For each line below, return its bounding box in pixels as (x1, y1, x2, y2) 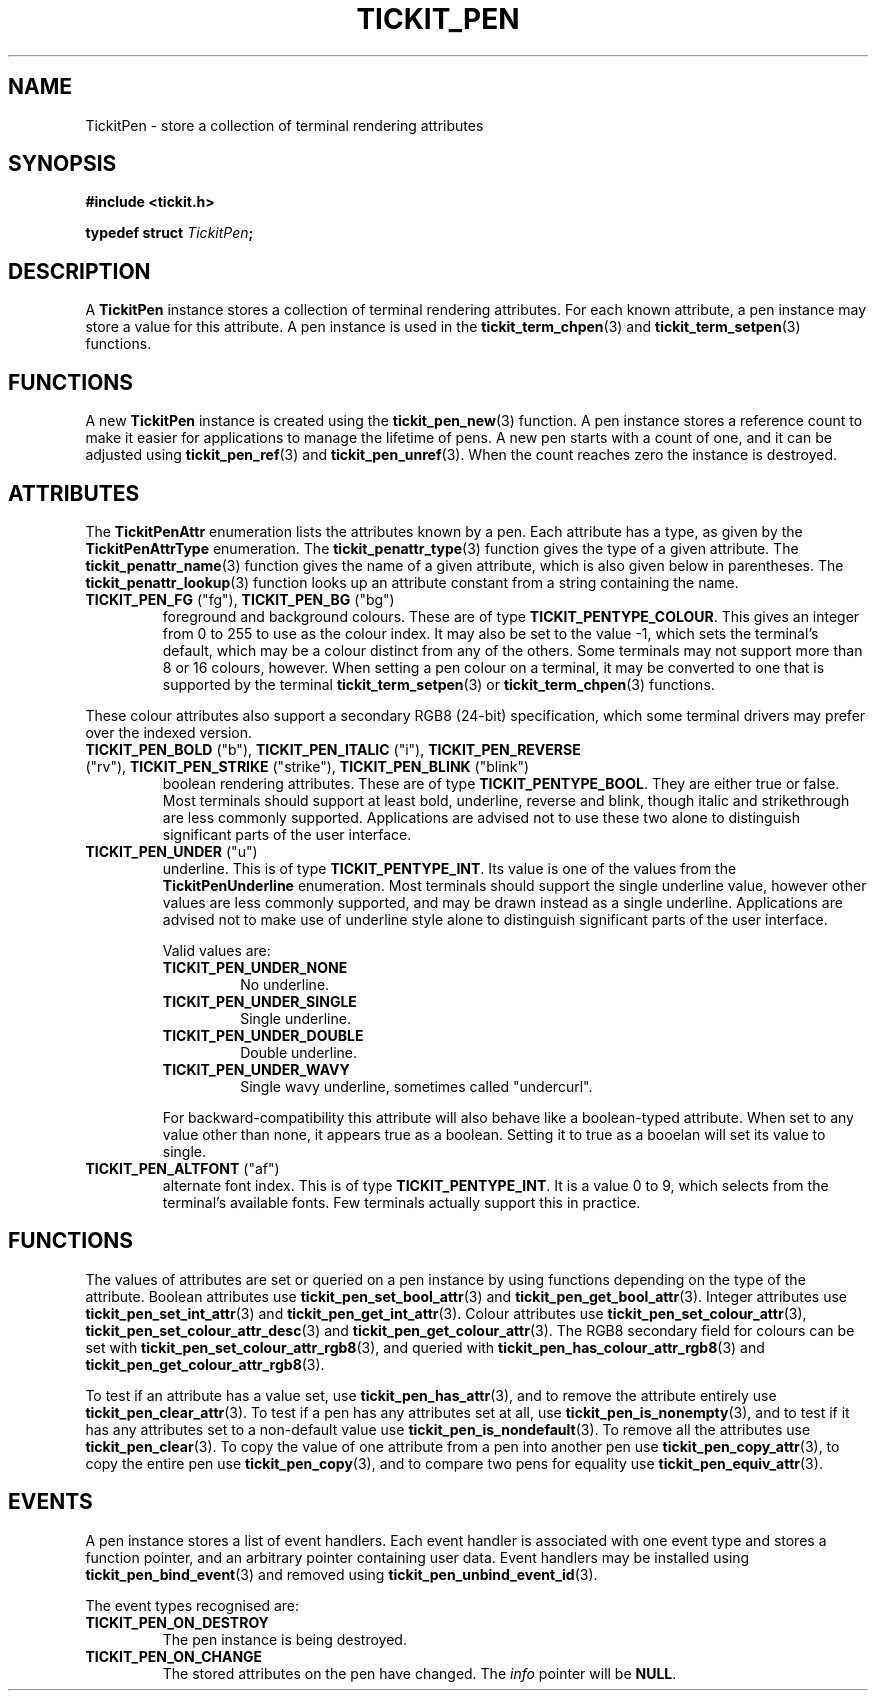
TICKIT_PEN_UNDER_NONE (162, 958, 348, 976)
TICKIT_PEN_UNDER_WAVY (162, 1060, 350, 1078)
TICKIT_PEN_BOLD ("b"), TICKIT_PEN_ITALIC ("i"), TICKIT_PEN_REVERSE (85, 740, 581, 758)
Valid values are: (162, 941, 271, 959)
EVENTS (8, 1489, 93, 1515)
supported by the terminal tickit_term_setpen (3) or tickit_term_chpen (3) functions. (162, 675, 715, 693)
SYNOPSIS (8, 151, 117, 177)
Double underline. (240, 1043, 358, 1061)
